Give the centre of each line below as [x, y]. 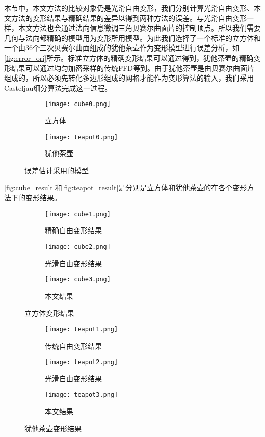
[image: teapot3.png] [82, 395]
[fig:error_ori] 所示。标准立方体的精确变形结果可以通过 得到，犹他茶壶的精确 [129, 57]
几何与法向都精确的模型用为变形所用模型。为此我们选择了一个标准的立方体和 [132, 37]
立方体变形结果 [49, 313]
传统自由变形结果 [73, 345]
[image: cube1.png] [78, 214]
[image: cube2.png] [78, 247]
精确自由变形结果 [73, 230]
